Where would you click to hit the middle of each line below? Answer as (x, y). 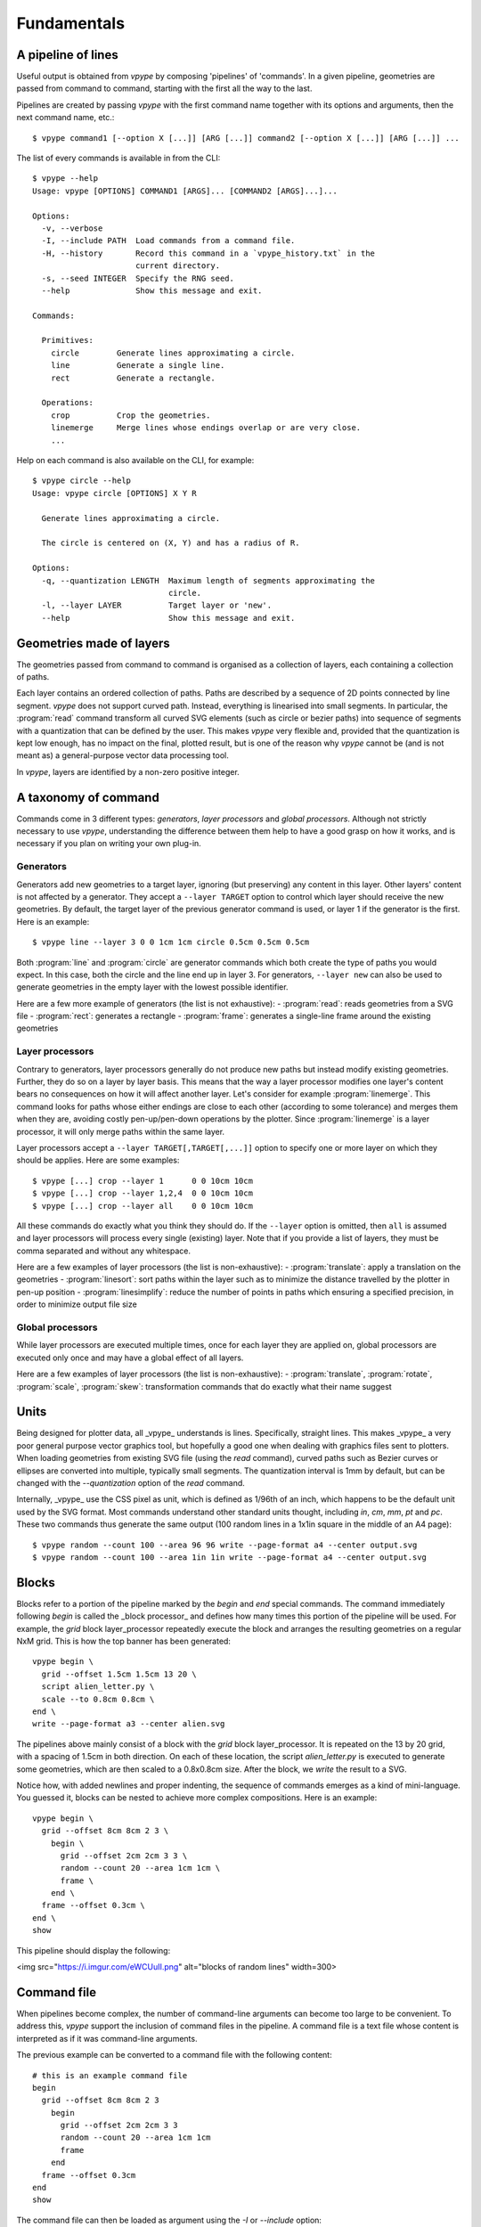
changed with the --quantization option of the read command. (130, 1483)
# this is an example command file (110, 2075)
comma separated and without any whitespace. (104, 1251)
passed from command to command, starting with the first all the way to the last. (164, 88)
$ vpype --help (65, 179)
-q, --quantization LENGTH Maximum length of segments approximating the (208, 580)
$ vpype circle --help (82, 481)
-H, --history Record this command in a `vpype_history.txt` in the (208, 253)
